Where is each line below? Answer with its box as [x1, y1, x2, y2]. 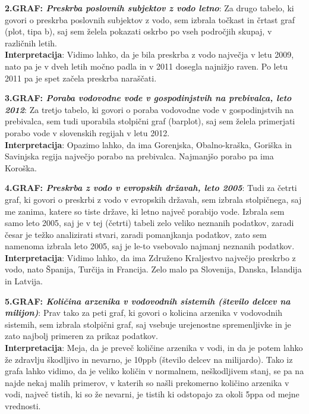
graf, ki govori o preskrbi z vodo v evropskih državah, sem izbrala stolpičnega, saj [5, 193, 302, 205]
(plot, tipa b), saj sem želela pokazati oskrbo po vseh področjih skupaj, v [5, 25, 272, 37]
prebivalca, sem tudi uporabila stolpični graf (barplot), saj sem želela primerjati [5, 115, 295, 127]
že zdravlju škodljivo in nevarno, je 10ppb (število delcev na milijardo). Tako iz [5, 353, 293, 365]
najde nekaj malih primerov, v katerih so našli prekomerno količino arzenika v [5, 376, 289, 388]
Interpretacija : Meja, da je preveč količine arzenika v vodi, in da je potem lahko [5, 341, 303, 354]
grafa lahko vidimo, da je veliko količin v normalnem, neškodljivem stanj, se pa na [5, 365, 304, 377]
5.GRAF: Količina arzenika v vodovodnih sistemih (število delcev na [5, 294, 291, 307]
